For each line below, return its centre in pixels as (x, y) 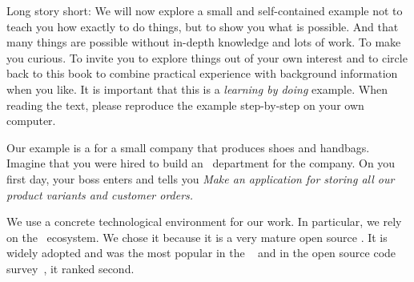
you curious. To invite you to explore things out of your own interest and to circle (207, 57)
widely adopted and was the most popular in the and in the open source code (201, 253)
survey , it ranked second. (70, 268)
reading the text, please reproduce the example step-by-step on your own (185, 105)
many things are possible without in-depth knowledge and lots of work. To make (204, 42)
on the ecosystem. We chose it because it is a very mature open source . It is (197, 237)
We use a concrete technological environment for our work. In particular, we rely (204, 222)
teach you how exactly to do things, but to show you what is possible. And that (203, 26)
